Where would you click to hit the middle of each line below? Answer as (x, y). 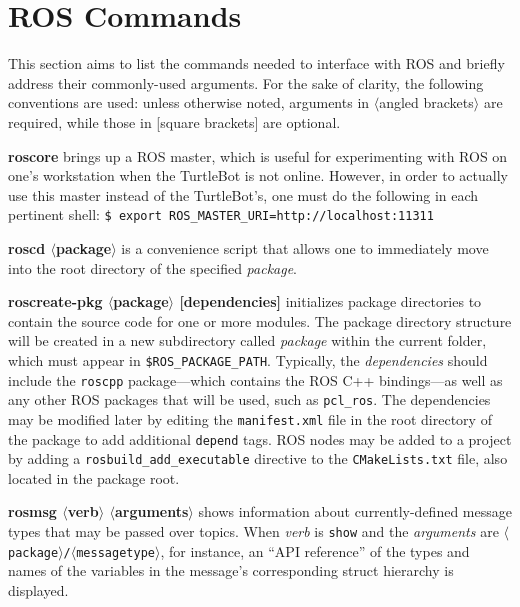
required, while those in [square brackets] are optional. (174, 121)
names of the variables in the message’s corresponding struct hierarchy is (231, 570)
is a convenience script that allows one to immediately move (305, 247)
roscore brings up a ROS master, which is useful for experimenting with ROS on (258, 155)
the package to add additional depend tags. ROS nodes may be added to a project (260, 438)
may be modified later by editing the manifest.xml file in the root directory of (250, 418)
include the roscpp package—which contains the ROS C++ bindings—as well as (255, 379)
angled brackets (426, 102)
